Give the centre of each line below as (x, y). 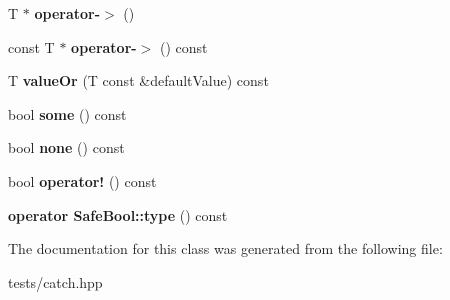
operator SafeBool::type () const (118, 214)
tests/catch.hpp (55, 281)
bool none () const (66, 147)
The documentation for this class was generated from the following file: (225, 248)
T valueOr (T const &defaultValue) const (138, 80)
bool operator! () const (82, 180)
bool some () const (67, 113)
